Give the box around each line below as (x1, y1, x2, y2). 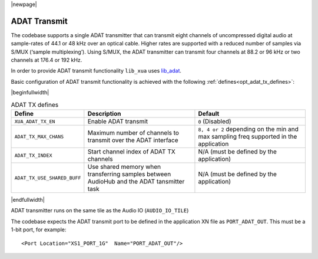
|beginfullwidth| (11, 89, 49, 96)
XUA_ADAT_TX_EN (14, 118, 55, 124)
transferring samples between (87, 170, 171, 178)
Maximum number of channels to (87, 129, 180, 137)
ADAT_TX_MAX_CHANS (14, 133, 64, 140)
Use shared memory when (87, 163, 161, 171)
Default (198, 110, 220, 118)
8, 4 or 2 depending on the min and (198, 125, 299, 133)
